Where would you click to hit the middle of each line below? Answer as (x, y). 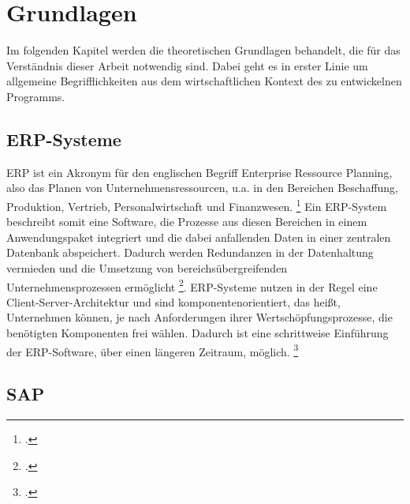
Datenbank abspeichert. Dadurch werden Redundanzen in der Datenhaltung (190, 252)
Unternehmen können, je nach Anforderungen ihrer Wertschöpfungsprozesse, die (199, 317)
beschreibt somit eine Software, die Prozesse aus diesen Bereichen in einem (187, 222)
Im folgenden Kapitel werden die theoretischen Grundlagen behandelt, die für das (203, 50)
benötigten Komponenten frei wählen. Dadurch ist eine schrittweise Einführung (198, 332)
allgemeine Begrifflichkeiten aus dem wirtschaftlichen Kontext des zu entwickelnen (204, 81)
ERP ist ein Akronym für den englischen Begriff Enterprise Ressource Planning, (199, 172)
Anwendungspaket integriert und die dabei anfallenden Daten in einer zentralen (199, 237)
